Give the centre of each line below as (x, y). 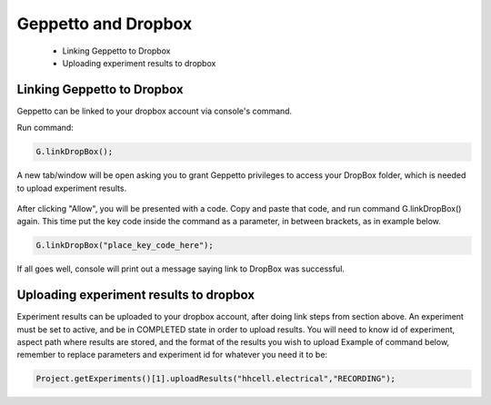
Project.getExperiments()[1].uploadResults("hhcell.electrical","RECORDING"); (215, 379)
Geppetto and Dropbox (105, 24)
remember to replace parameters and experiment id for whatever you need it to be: (172, 355)
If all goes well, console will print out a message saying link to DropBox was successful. (181, 269)
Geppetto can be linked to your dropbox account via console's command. (155, 111)
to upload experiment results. (72, 188)
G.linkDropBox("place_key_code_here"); (125, 246)
